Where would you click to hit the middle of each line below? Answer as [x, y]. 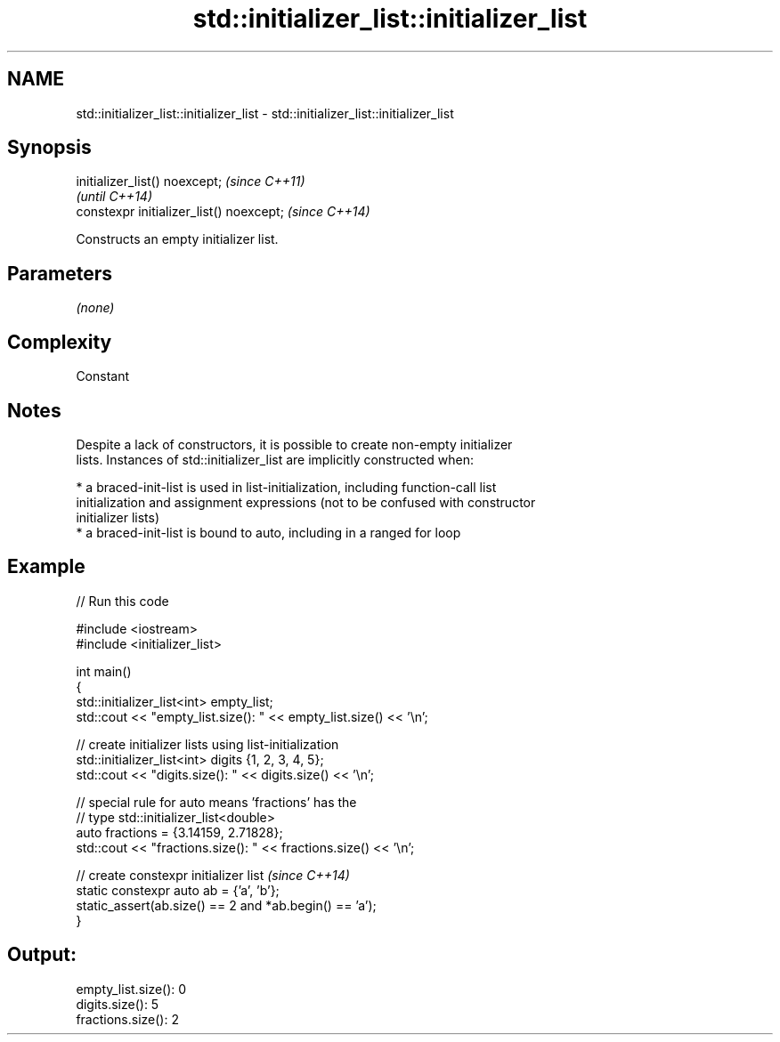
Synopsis [49, 148]
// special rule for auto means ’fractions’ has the [216, 802]
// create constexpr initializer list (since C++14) [213, 875]
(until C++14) [114, 197]
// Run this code [122, 601]
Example [46, 567]
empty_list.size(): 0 [131, 989]
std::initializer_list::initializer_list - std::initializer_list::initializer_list [265, 113]
